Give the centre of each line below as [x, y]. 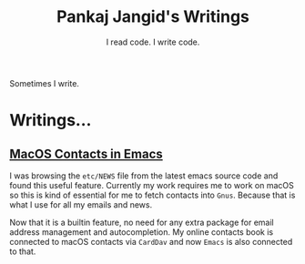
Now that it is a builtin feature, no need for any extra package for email [142, 222]
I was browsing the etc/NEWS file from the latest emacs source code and [144, 176]
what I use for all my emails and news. [81, 204]
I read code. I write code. [153, 42]
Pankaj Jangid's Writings [153, 17]
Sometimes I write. [45, 83]
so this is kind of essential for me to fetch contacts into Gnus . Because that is [152, 195]
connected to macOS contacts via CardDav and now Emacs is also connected [151, 241]
